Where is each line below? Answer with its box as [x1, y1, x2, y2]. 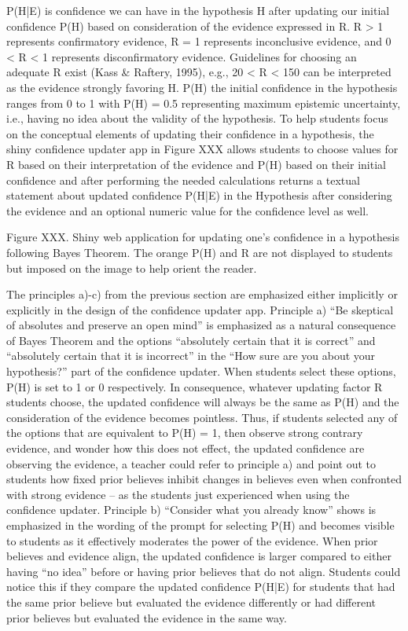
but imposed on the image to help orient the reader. [6, 259, 257, 276]
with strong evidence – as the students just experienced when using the [6, 486, 350, 502]
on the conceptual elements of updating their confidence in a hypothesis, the [6, 125, 374, 141]
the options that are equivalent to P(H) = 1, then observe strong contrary [6, 424, 363, 441]
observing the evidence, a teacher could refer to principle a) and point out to [6, 455, 377, 471]
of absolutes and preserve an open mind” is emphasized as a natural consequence [6, 317, 396, 333]
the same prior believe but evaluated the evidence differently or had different [6, 593, 377, 610]
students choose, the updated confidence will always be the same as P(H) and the [6, 394, 399, 410]
